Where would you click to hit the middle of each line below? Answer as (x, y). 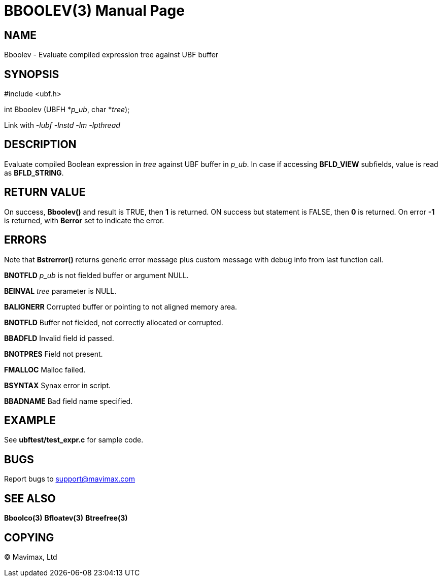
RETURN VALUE (45, 192)
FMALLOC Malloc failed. (45, 369)
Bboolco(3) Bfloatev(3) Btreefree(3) (66, 518)
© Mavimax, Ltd (31, 557)
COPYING (29, 537)
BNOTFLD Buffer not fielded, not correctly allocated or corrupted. (114, 322)
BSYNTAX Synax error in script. (57, 385)
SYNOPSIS (32, 74)
